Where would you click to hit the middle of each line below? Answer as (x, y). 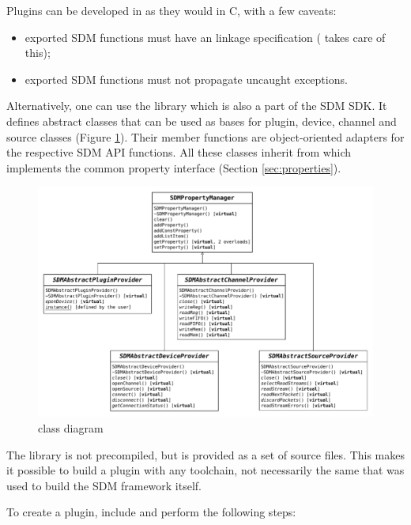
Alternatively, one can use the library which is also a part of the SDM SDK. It (197, 106)
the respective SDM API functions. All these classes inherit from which (179, 152)
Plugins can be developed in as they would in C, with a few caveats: (172, 10)
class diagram (71, 428)
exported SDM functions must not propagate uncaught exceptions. (186, 79)
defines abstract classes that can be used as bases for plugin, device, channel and (202, 121)
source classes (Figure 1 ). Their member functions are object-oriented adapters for (205, 136)
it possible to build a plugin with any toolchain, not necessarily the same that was (205, 470)
